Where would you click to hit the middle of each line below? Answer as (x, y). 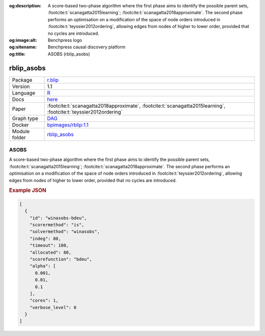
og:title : (17, 54)
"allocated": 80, (51, 252)
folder (19, 137)
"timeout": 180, (49, 245)
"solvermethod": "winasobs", (65, 232)
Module (21, 131)
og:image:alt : (23, 40)
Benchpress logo (65, 40)
